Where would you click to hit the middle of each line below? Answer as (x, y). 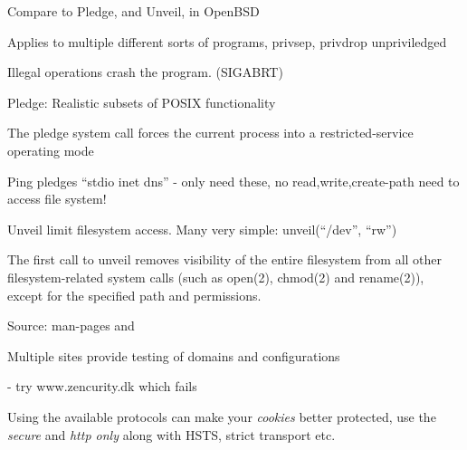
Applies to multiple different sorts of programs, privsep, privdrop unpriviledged (227, 41)
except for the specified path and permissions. (134, 295)
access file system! (57, 199)
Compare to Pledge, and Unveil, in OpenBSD (133, 11)
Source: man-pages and (71, 326)
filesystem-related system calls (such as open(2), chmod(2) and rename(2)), (216, 277)
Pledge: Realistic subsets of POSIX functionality (142, 102)
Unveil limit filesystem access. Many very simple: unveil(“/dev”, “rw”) (202, 229)
